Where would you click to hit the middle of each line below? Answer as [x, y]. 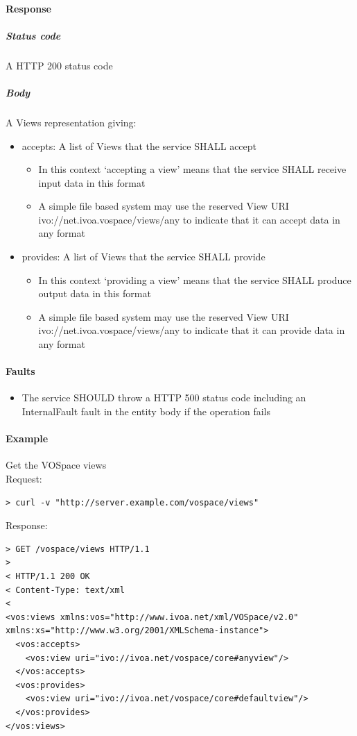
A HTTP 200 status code [59, 65]
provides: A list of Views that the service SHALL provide [143, 257]
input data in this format [92, 182]
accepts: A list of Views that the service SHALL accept [139, 145]
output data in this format [95, 293]
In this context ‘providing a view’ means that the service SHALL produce [195, 279]
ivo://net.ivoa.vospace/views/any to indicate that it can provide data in [192, 330]
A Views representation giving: [71, 122]
